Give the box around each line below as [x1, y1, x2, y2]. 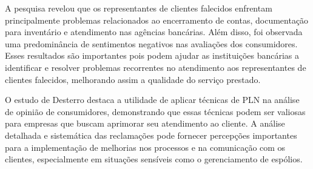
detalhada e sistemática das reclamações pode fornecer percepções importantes [5, 128, 297, 141]
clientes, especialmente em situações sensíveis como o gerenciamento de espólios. [5, 153, 303, 165]
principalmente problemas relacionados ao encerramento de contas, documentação [5, 13, 309, 26]
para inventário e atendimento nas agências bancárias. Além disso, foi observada [5, 25, 303, 38]
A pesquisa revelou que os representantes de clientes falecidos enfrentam [5, 2, 272, 14]
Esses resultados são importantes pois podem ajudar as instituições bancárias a [5, 49, 300, 62]
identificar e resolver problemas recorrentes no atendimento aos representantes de [5, 61, 306, 73]
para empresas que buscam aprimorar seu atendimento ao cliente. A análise [5, 117, 285, 130]
